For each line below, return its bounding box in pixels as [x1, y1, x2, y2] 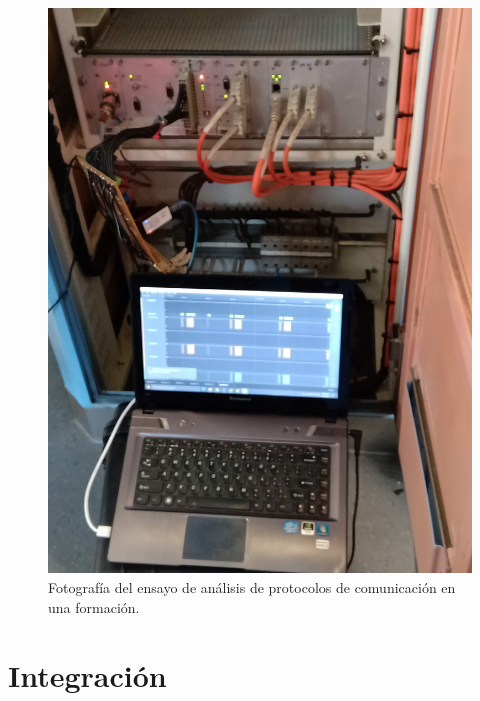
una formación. [48, 596, 140, 617]
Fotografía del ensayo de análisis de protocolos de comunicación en [48, 576, 456, 597]
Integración [8, 655, 167, 696]
